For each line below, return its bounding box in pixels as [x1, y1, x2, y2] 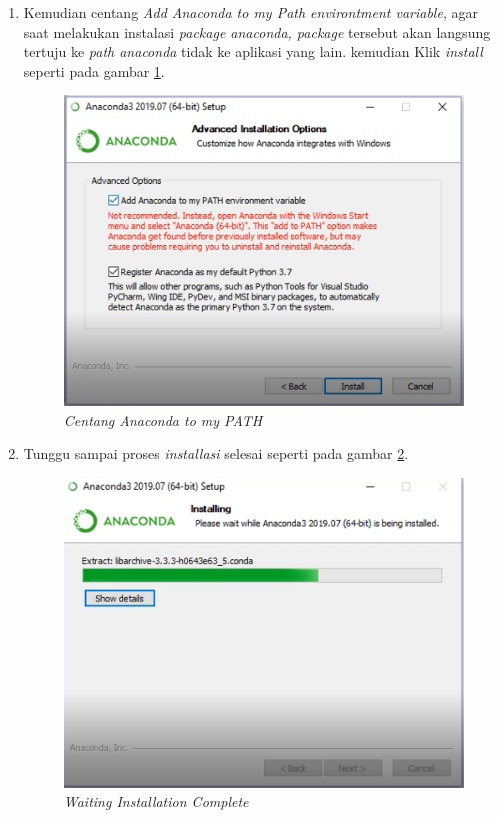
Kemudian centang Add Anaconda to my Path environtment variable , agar [23, 2, 478, 22]
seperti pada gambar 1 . [23, 60, 165, 81]
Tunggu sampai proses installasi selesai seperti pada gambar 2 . [23, 443, 409, 464]
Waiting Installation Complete [63, 791, 249, 812]
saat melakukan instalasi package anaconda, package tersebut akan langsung [23, 21, 491, 42]
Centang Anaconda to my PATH [63, 409, 263, 430]
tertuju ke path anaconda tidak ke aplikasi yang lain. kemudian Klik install [23, 41, 483, 62]
